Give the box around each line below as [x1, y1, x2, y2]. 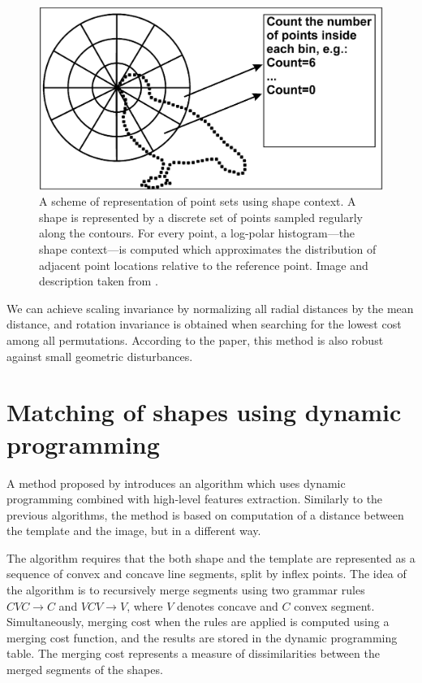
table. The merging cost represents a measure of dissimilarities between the [6, 645, 380, 662]
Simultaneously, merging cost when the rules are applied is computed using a [6, 613, 390, 630]
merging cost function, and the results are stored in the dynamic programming [6, 629, 398, 646]
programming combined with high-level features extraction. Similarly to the [6, 490, 383, 507]
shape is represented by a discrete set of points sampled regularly [39, 208, 363, 225]
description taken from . [39, 272, 158, 289]
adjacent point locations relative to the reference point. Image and [39, 256, 368, 273]
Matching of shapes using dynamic [6, 395, 402, 429]
